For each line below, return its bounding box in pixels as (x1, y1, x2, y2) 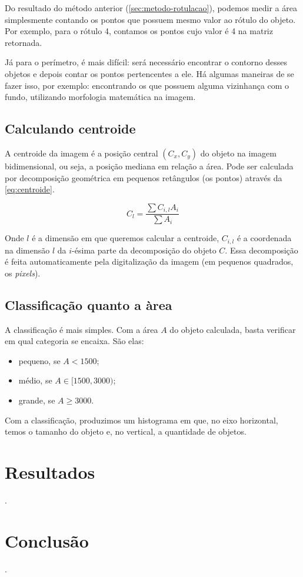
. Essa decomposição (225, 244, 298, 256)
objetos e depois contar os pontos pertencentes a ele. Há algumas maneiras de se (5, 67, 294, 79)
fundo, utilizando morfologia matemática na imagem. (5, 91, 196, 103)
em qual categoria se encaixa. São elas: (5, 335, 144, 347)
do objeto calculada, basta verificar (169, 323, 296, 335)
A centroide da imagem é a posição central (5, 146, 158, 159)
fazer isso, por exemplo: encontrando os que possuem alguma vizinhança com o (5, 79, 289, 91)
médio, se (18, 374, 52, 386)
